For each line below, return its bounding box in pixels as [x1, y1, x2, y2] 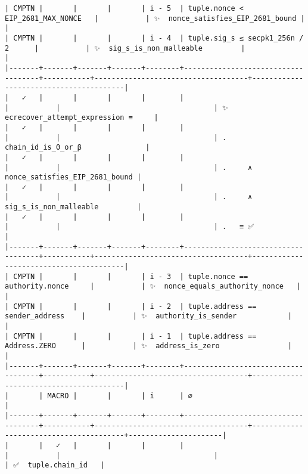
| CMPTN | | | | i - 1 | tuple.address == [5, 332, 257, 340]
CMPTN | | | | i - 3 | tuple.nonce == [13, 272, 248, 281]
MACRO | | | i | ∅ [47, 391, 192, 400]
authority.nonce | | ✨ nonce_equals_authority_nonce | [5, 282, 301, 291]
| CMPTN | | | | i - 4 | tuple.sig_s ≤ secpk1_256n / [5, 33, 304, 42]
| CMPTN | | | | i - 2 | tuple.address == [5, 302, 257, 311]
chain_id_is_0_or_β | [5, 143, 150, 152]
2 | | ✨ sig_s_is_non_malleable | [5, 44, 245, 52]
